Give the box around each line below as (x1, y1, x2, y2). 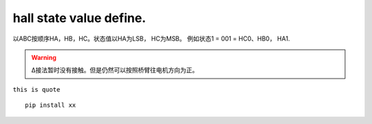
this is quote (12, 85, 61, 93)
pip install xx (25, 101, 76, 110)
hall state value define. (12, 10, 146, 25)
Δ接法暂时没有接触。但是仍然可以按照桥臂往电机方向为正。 (31, 66, 199, 74)
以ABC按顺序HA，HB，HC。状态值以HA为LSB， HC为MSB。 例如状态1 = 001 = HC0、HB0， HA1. (12, 34, 291, 43)
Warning (31, 53, 56, 61)
